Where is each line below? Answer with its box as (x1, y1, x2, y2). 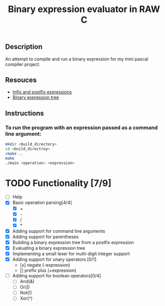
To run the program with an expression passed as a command (5, 124, 158, 131)
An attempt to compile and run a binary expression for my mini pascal (5, 56, 148, 62)
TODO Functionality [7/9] (5, 177, 111, 189)
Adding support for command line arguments (12, 228, 105, 234)
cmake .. (5, 151, 23, 156)
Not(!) (19, 290, 32, 296)
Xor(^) (19, 295, 33, 301)
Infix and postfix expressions (12, 89, 72, 95)
